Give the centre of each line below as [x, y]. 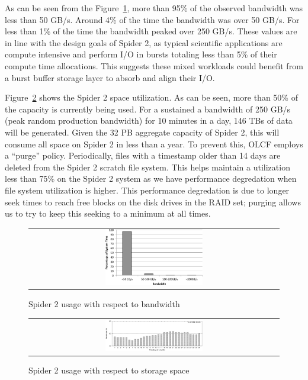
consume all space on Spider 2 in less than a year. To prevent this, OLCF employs [154, 144]
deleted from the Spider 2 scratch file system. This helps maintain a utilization [147, 167]
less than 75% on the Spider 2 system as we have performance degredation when [151, 178]
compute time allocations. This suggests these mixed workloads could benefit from [154, 65]
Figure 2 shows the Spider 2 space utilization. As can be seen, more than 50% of [151, 97]
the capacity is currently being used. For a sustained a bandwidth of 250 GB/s [148, 109]
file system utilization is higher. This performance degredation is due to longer [147, 190]
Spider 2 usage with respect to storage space [109, 370]
